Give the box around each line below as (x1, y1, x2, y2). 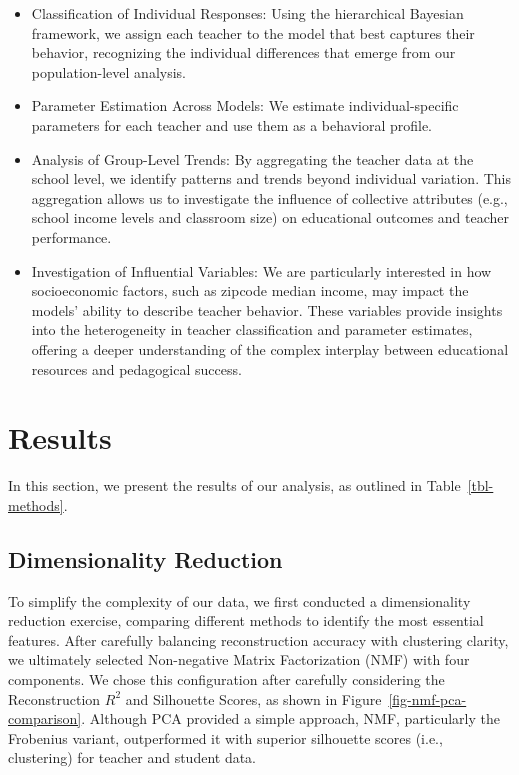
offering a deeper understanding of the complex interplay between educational (31, 338, 509, 359)
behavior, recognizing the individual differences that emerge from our (31, 42, 456, 63)
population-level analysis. (31, 61, 186, 82)
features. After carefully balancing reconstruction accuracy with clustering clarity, (8, 629, 509, 650)
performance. (31, 226, 112, 247)
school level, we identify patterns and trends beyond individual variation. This (31, 168, 512, 189)
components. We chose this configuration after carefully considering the (8, 668, 445, 689)
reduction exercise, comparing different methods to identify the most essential (8, 610, 484, 631)
